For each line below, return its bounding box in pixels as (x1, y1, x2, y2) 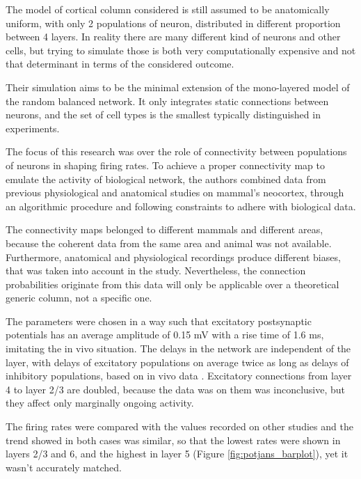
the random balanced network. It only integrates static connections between (6, 93, 329, 108)
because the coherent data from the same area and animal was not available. (6, 235, 332, 250)
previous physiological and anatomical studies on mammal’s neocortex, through (6, 185, 344, 200)
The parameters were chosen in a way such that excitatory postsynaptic (6, 313, 312, 328)
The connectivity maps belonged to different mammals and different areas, (6, 222, 323, 237)
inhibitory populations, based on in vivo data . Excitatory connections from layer (6, 368, 352, 383)
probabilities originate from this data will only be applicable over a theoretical (6, 276, 339, 291)
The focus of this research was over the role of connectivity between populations (6, 144, 347, 159)
